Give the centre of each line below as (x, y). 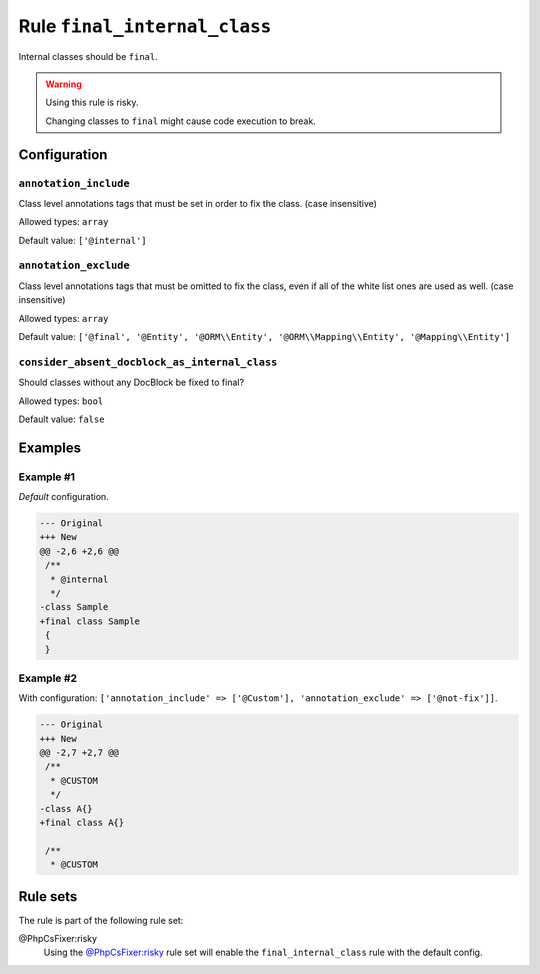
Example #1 (46, 477)
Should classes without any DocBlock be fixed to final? (131, 382)
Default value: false (61, 419)
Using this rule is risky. (92, 102)
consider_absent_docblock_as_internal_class (148, 362)
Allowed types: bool (61, 401)
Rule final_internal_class (145, 26)
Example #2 (48, 678)
